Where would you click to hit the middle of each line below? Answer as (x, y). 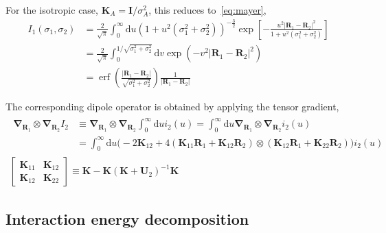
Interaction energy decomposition (127, 218)
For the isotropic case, (52, 10)
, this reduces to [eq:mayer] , (207, 10)
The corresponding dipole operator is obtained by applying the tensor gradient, (172, 107)
